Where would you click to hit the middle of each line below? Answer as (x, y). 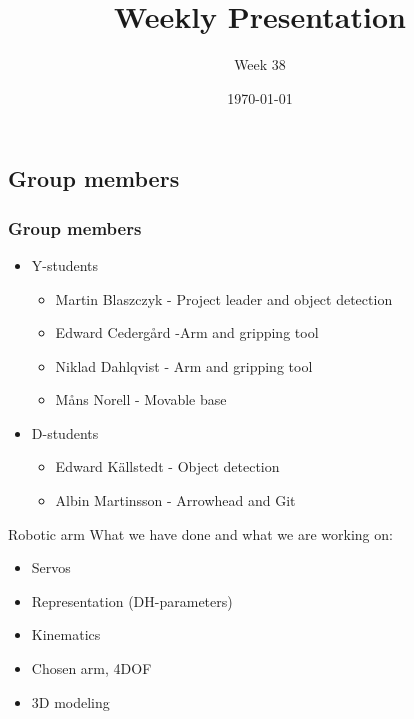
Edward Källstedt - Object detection (167, 466)
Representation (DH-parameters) (132, 600)
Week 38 (260, 64)
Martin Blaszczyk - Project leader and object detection (224, 298)
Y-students (65, 264)
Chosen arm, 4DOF (91, 668)
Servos (51, 567)
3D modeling (70, 701)
